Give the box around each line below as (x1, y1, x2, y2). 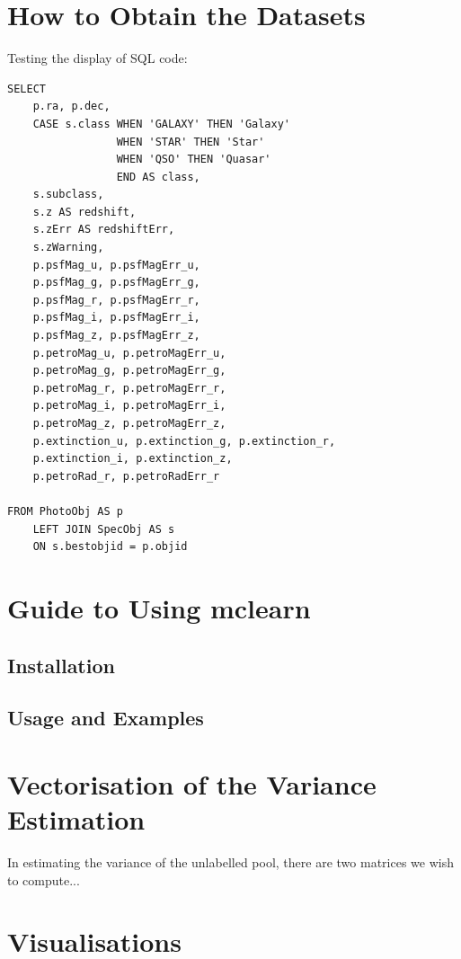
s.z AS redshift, (32, 205, 137, 218)
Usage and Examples (7, 704, 204, 732)
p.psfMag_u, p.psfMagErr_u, (32, 258, 200, 271)
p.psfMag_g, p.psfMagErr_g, (32, 276, 200, 289)
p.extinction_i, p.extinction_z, (32, 452, 233, 466)
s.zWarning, (32, 241, 104, 254)
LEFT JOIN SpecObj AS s (32, 522, 175, 536)
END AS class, (116, 170, 200, 183)
